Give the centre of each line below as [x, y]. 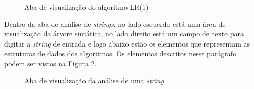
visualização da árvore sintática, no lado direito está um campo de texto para [124, 34]
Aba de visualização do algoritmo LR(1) [87, 7]
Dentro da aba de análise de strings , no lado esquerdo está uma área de [115, 24]
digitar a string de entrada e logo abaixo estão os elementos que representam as [127, 43]
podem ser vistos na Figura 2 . [50, 63]
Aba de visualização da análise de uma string [94, 80]
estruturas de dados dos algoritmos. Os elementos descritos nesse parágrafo [120, 53]
